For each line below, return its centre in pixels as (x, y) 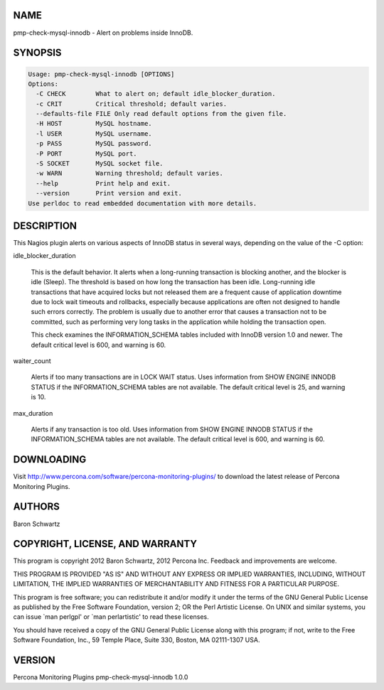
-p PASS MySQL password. (94, 144)
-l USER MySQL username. (94, 134)
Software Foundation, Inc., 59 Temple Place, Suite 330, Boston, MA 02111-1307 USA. (137, 640)
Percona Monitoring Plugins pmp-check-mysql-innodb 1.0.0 (101, 677)
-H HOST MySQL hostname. (94, 124)
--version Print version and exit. (109, 193)
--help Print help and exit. (103, 183)
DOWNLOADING (50, 459)
